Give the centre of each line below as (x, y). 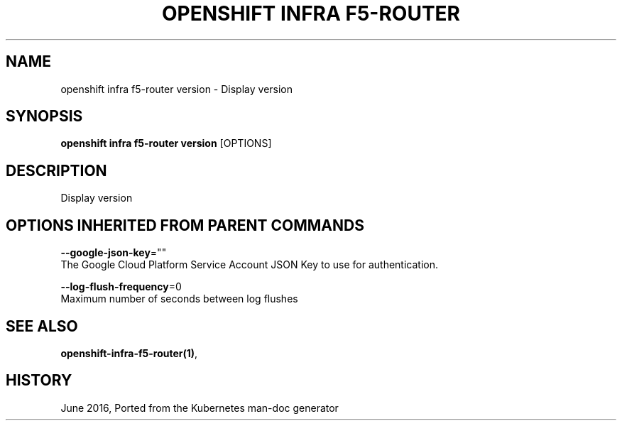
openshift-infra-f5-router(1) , (129, 353)
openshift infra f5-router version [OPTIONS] (166, 143)
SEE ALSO (42, 326)
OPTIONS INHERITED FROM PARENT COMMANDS (185, 225)
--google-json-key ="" (114, 253)
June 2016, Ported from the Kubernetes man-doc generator (200, 408)
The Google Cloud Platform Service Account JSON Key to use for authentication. (250, 265)
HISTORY (39, 381)
